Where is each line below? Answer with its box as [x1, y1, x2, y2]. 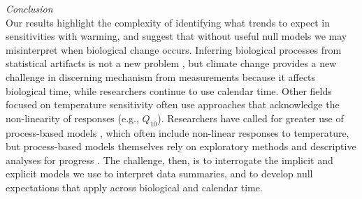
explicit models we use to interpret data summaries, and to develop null [6, 166, 313, 181]
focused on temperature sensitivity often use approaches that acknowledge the [6, 97, 340, 112]
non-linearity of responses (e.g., [6, 110, 139, 125]
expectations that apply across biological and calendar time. [6, 179, 263, 194]
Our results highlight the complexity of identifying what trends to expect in [6, 15, 330, 29]
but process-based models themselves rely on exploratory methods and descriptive [6, 139, 356, 154]
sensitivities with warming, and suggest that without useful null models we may [6, 29, 347, 43]
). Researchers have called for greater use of [157, 110, 344, 125]
